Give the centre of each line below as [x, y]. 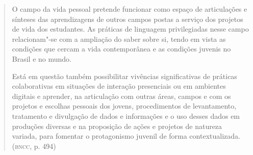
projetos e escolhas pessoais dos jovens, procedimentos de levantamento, [124, 106]
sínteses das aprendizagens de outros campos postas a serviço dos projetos [128, 19]
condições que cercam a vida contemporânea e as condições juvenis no [121, 49]
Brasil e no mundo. [42, 58]
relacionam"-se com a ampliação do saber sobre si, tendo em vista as [119, 38]
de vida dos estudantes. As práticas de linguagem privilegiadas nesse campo [130, 29]
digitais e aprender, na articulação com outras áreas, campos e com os [121, 96]
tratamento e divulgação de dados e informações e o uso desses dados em [126, 115]
